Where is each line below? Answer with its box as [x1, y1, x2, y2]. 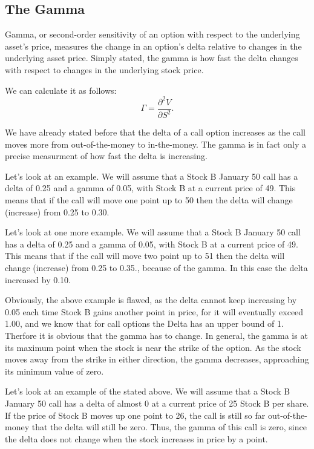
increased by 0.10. [5, 273, 71, 286]
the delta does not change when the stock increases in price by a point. [5, 432, 268, 445]
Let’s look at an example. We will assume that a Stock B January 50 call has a [5, 169, 298, 182]
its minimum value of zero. [5, 364, 104, 377]
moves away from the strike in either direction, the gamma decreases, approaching [5, 353, 309, 365]
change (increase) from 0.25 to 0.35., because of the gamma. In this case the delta [5, 261, 308, 274]
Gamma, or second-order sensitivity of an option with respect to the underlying [5, 28, 300, 41]
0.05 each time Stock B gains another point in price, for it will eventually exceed [5, 305, 304, 318]
